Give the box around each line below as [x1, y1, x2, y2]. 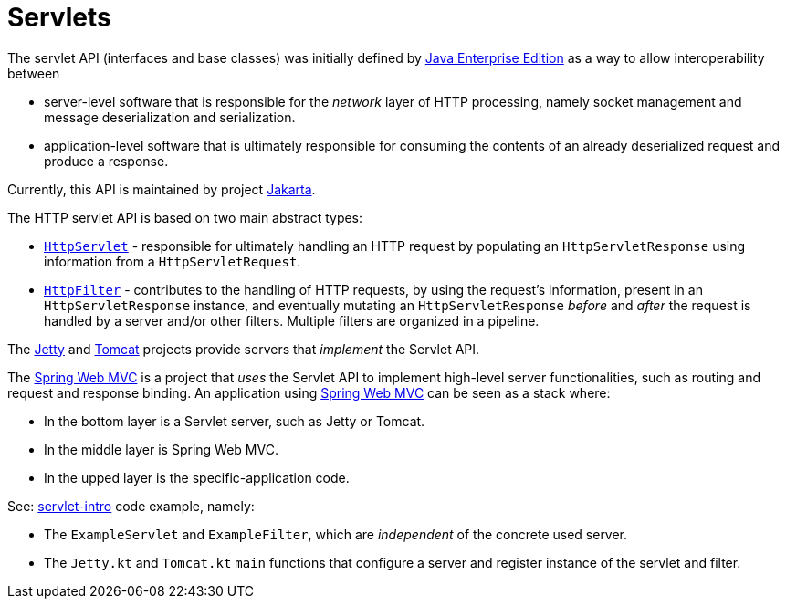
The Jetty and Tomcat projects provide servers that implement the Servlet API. [7, 340, 480, 357]
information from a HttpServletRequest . [44, 253, 301, 269]
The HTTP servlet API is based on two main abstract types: [7, 209, 363, 225]
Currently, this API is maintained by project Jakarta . [7, 181, 316, 197]
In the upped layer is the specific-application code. [44, 469, 350, 486]
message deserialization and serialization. [44, 109, 296, 125]
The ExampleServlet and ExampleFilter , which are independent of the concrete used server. [44, 526, 628, 542]
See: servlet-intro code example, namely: [7, 497, 255, 514]
